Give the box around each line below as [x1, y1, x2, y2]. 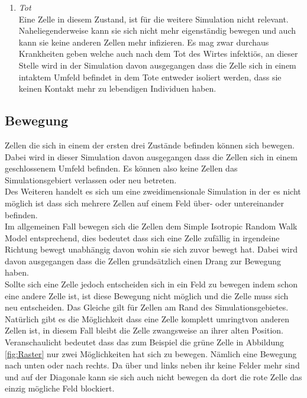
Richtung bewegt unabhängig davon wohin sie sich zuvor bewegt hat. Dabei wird [5, 243, 298, 255]
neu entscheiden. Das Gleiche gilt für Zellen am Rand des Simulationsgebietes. [5, 301, 289, 313]
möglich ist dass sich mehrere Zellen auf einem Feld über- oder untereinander [5, 196, 285, 209]
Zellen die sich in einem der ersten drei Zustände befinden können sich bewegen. [5, 138, 295, 151]
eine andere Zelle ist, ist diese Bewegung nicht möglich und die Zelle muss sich [5, 289, 289, 302]
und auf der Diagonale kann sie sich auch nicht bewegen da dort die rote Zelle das [5, 370, 302, 383]
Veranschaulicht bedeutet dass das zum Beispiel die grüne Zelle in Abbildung [5, 336, 284, 348]
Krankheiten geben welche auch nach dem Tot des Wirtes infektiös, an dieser [18, 47, 298, 60]
